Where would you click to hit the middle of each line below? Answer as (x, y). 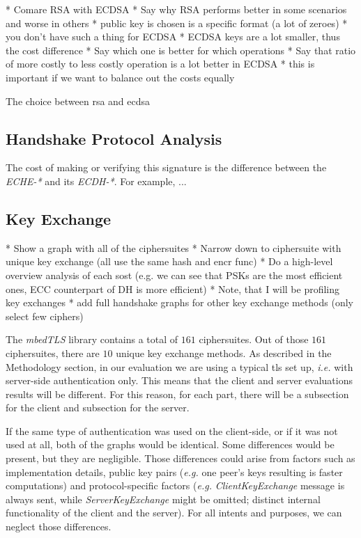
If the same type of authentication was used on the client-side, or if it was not (172, 430)
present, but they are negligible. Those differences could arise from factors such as (180, 458)
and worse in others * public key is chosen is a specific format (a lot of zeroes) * (177, 23)
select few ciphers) (45, 316)
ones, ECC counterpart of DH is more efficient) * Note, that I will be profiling (173, 288)
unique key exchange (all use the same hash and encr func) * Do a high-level (169, 261)
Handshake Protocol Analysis (114, 138)
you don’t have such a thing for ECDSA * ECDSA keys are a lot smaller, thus (173, 37)
